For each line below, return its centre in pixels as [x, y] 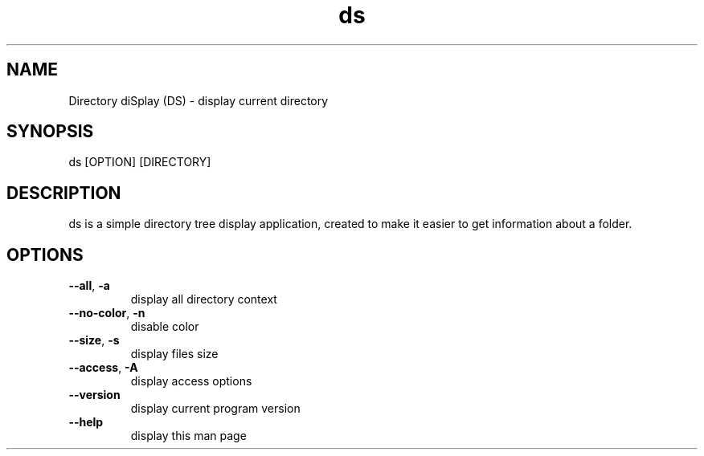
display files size [174, 354]
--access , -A [103, 368]
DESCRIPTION [64, 193]
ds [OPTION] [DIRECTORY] [140, 162]
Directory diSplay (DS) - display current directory [199, 100]
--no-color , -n [107, 313]
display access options [191, 381]
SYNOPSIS [50, 132]
